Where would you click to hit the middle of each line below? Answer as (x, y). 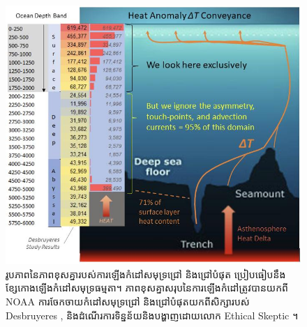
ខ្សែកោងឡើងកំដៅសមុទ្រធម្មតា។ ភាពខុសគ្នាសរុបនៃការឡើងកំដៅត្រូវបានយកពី (147, 288)
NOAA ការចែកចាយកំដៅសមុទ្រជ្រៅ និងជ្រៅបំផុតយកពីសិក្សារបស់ (128, 301)
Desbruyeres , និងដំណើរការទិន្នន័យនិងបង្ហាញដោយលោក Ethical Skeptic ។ (152, 315)
